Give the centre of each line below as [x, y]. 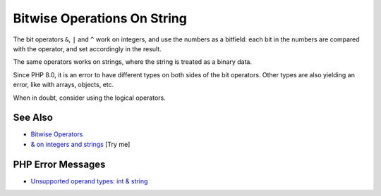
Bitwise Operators [57, 134]
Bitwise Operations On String [100, 18]
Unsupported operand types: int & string [89, 181]
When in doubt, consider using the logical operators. [89, 98]
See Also [33, 118]
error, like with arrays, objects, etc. [64, 85]
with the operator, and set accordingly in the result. [87, 48]
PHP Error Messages [59, 164]
